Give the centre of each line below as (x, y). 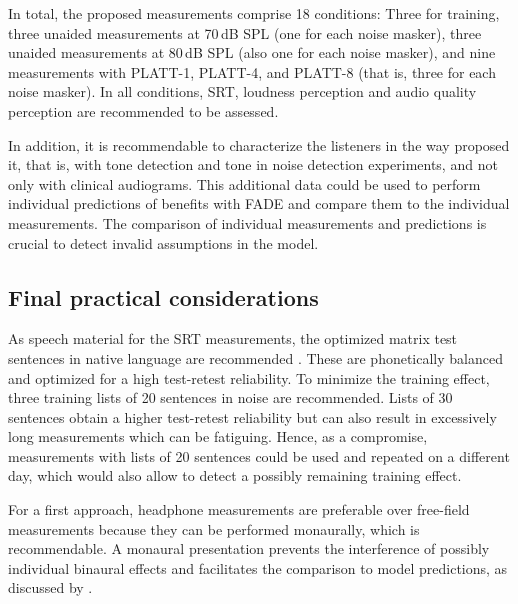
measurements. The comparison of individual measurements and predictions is (247, 222)
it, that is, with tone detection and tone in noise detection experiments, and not (253, 164)
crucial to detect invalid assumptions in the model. (163, 242)
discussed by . (50, 587)
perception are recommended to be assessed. (143, 110)
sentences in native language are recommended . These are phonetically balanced (255, 357)
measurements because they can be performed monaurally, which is (214, 528)
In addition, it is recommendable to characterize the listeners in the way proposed (259, 144)
